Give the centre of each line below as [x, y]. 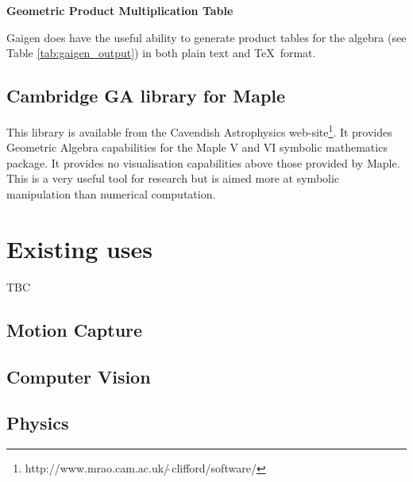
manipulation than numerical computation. [111, 194]
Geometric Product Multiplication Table [120, 10]
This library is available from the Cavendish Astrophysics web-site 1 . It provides [199, 130]
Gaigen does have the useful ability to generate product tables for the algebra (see [206, 37]
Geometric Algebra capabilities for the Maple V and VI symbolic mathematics [197, 147]
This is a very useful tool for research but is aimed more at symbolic [173, 178]
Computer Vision [79, 376]
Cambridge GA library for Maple [146, 96]
